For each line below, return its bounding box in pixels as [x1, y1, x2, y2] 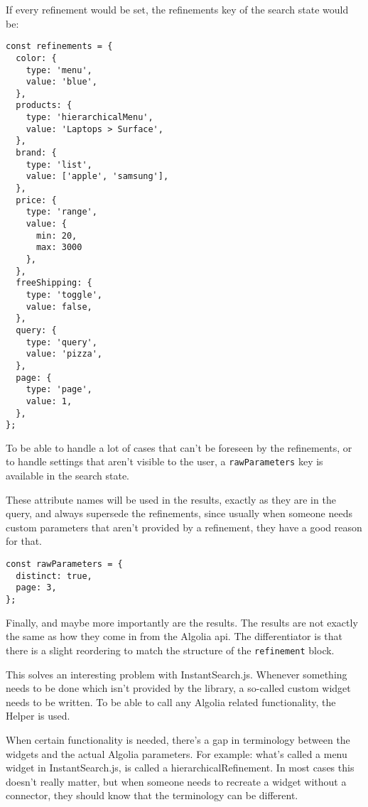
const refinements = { [6, 41, 113, 52]
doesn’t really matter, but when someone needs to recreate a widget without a [6, 774, 347, 789]
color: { [16, 53, 57, 63]
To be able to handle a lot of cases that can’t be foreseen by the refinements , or [6, 440, 352, 455]
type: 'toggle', [26, 289, 103, 300]
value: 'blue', [26, 77, 97, 87]
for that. [6, 534, 43, 548]
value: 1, [26, 396, 72, 406]
